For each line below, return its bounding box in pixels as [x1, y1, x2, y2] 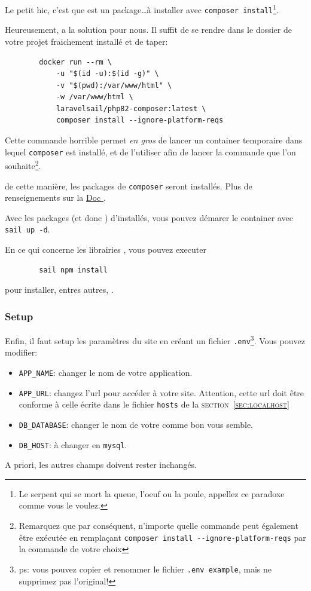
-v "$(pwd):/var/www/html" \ [56, 81, 172, 90]
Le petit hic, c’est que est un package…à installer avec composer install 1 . [5, 2, 279, 16]
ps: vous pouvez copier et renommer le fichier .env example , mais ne [19, 562, 272, 575]
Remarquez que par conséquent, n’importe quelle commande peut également [19, 519, 298, 532]
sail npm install [39, 265, 108, 274]
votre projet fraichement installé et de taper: [5, 35, 168, 47]
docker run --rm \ [39, 57, 112, 66]
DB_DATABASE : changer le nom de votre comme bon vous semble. [19, 418, 253, 430]
